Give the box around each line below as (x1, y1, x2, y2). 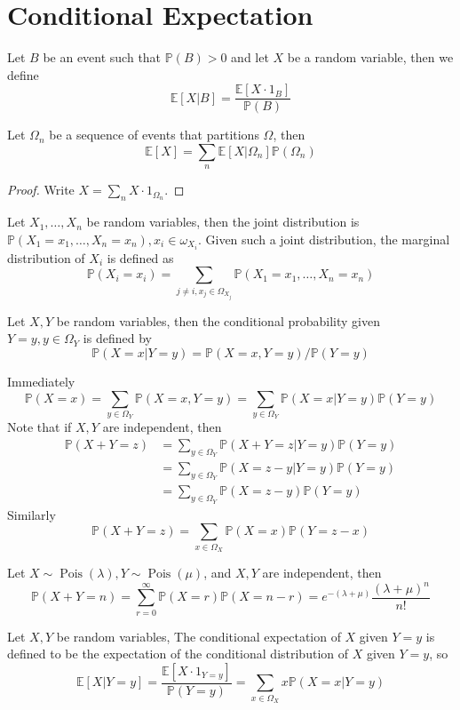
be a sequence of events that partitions (49, 125, 259, 144)
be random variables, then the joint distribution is (86, 212, 360, 231)
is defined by (83, 329, 152, 347)
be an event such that (43, 48, 162, 67)
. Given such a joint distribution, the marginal (197, 229, 450, 248)
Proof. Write (7, 180, 75, 199)
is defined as (107, 248, 174, 267)
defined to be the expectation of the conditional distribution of (7, 644, 349, 663)
